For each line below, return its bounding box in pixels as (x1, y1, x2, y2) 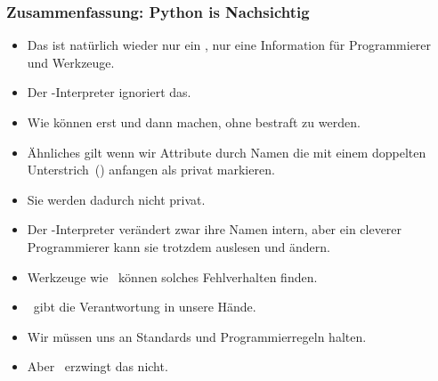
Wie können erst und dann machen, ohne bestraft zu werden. (27, 113, 361, 131)
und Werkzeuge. (27, 53, 115, 71)
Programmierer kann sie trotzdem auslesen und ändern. (27, 237, 330, 255)
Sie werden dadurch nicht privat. (27, 190, 206, 208)
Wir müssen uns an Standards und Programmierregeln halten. (27, 327, 367, 345)
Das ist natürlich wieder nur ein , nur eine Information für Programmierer (27, 36, 432, 54)
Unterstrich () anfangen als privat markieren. (27, 160, 275, 179)
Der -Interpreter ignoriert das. (27, 83, 191, 101)
